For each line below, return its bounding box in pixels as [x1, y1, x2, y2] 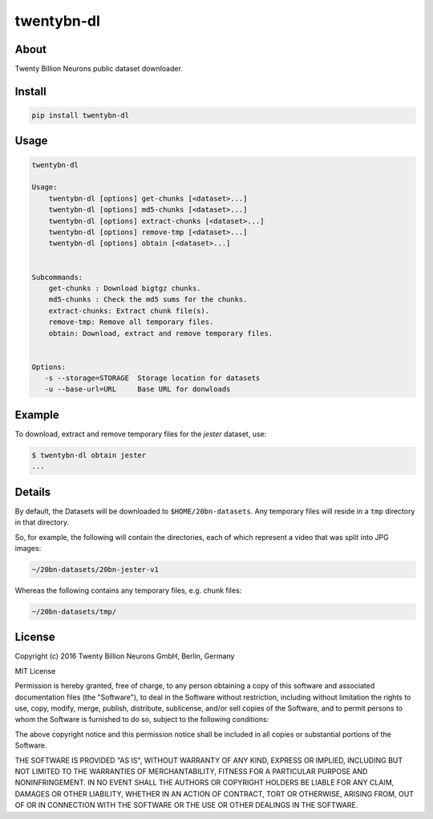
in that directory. [14, 517, 70, 527]
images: [14, 544, 42, 553]
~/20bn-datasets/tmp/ [31, 606, 117, 616]
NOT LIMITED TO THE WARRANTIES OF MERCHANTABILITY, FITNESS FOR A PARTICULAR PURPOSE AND [14, 766, 368, 776]
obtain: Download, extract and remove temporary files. [48, 329, 273, 338]
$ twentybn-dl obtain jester [31, 450, 147, 460]
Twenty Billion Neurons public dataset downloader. [14, 64, 184, 74]
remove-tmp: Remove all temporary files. [48, 318, 214, 326]
